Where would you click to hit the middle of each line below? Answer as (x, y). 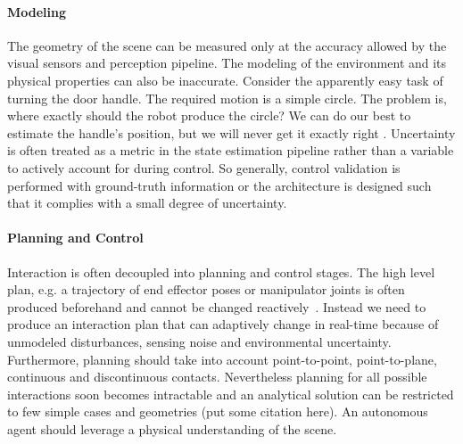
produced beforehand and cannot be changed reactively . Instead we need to (217, 306)
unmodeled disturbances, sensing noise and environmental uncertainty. (199, 341)
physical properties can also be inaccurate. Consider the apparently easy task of (225, 80)
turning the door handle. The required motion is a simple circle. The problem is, (227, 98)
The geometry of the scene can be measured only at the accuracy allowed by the (227, 45)
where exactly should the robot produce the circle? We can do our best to (209, 115)
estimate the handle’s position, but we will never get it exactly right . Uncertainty (231, 132)
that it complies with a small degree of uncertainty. (147, 203)
